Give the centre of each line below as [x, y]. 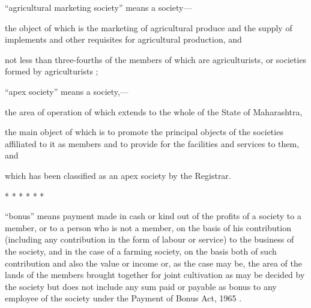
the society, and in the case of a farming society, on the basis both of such [141, 251]
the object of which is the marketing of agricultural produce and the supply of [149, 27]
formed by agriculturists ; [52, 71]
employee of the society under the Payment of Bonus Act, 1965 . [123, 298]
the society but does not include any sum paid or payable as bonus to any [141, 286]
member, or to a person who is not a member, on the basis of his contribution [148, 227]
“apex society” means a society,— [67, 91]
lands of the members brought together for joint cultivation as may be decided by [155, 275]
